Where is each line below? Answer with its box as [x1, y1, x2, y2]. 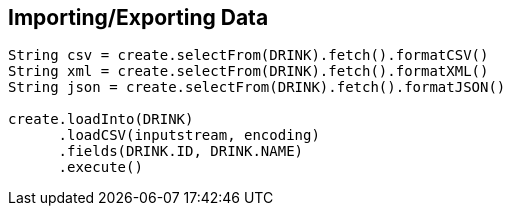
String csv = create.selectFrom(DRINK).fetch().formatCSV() [8, 47, 489, 64]
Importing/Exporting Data [8, 5, 269, 30]
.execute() [58, 159, 143, 176]
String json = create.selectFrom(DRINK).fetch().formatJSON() [8, 79, 506, 96]
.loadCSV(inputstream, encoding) [58, 127, 320, 144]
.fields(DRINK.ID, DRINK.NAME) [58, 143, 304, 160]
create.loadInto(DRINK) [8, 111, 194, 128]
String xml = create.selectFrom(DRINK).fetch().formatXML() [8, 63, 489, 80]
